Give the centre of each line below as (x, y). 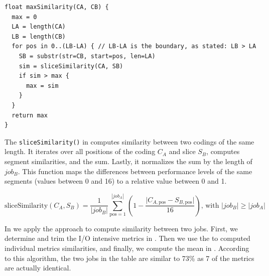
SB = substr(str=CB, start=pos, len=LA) (87, 56)
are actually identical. (38, 268)
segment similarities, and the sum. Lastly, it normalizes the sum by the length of (128, 161)
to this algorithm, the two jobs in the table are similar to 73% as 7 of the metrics (129, 258)
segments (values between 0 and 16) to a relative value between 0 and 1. (116, 181)
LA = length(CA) (39, 27)
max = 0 (24, 17)
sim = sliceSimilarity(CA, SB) (71, 66)
